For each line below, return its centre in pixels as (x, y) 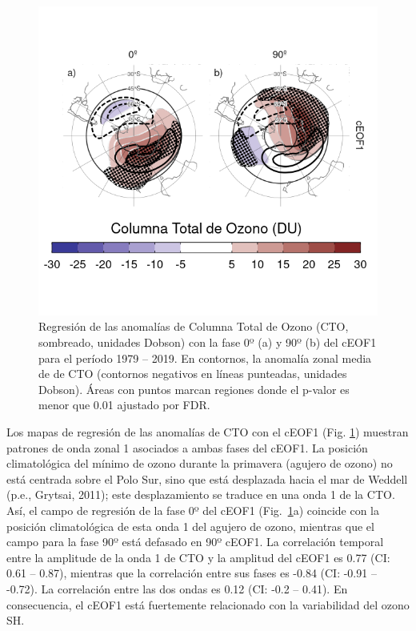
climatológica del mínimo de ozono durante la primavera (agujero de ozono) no (200, 463)
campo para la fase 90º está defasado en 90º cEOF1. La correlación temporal (195, 542)
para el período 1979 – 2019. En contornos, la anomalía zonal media (205, 358)
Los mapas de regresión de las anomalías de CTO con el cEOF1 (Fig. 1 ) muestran (208, 431)
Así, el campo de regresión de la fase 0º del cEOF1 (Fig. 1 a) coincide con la (193, 510)
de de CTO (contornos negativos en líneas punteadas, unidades (193, 374)
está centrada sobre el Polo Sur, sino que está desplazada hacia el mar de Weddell (207, 478)
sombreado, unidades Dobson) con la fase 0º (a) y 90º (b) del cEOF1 (208, 342)
